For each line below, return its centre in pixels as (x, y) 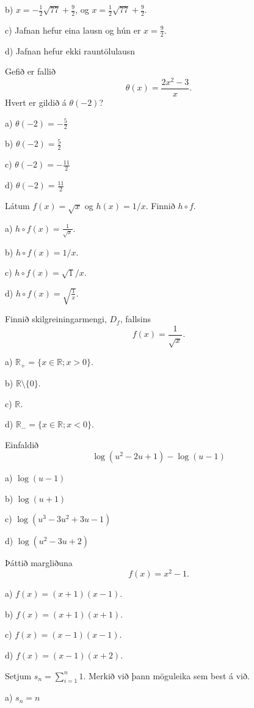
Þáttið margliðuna (39, 563)
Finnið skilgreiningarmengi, (56, 319)
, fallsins (136, 319)
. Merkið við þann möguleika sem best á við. (166, 675)
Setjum (18, 675)
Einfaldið (22, 444)
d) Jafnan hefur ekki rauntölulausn (70, 50)
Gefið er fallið (30, 71)
